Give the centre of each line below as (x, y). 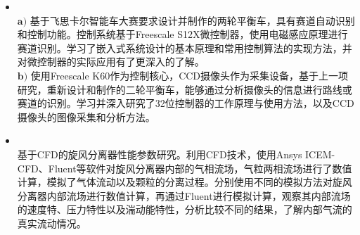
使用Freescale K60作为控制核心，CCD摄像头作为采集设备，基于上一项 (189, 75)
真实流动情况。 (52, 223)
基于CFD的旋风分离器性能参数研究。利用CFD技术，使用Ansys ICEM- (176, 154)
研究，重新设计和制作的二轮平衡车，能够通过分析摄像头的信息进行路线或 (185, 89)
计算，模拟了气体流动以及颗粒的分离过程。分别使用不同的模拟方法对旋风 (185, 182)
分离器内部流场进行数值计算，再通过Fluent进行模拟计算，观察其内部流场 (184, 195)
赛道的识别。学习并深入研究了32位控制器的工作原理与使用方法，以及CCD (186, 103)
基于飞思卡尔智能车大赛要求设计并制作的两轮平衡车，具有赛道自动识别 (192, 20)
